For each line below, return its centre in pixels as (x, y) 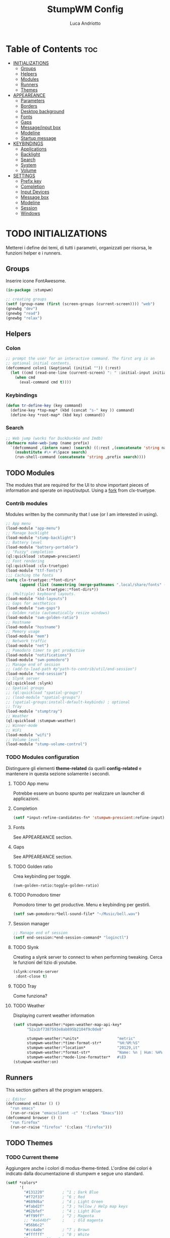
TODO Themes (29, 1143)
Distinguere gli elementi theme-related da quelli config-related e (74, 768)
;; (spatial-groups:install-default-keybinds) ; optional (68, 702)
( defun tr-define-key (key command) (44, 405)
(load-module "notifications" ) (39, 655)
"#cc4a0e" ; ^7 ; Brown (57, 1230)
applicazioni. (26, 798)
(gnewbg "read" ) (23, 313)
